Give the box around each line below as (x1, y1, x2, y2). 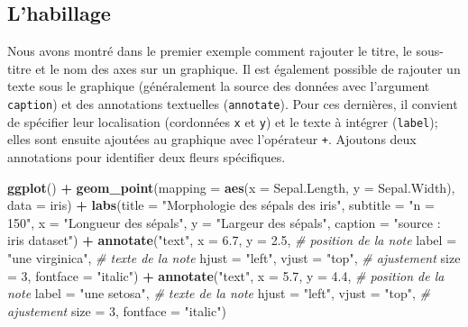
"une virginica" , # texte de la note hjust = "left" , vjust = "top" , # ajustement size (7, 248, 461, 267)
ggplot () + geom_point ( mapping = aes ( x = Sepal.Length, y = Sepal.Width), (7, 177, 455, 196)
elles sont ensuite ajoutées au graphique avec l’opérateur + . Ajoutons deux (7, 130, 417, 149)
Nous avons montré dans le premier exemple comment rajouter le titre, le (7, 41, 412, 60)
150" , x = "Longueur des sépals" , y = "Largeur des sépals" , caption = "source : (7, 213, 441, 232)
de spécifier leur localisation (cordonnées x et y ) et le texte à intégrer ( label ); (7, 112, 438, 131)
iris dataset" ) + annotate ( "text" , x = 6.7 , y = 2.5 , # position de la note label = (7, 231, 457, 250)
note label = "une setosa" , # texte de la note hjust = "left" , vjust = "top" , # (7, 284, 430, 303)
